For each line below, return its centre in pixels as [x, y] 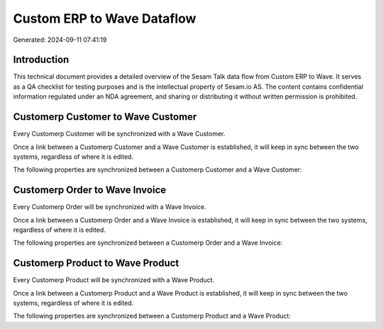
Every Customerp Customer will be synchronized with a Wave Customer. [119, 134]
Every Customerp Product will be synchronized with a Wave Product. [114, 280]
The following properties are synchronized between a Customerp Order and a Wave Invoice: [148, 243]
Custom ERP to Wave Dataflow [105, 18]
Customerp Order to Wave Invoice [90, 190]
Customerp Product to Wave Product [96, 263]
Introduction [41, 60]
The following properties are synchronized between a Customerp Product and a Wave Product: [152, 316]
